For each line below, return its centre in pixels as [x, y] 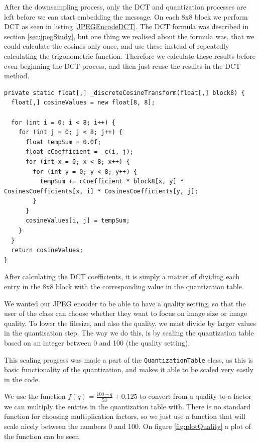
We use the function [35, 396]
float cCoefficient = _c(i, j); [79, 152]
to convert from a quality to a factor [196, 396]
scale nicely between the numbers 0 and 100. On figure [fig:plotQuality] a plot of [127, 426]
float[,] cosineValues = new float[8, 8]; [83, 103]
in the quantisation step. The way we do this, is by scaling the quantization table [129, 333]
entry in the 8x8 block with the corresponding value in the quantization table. [124, 287]
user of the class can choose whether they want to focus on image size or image [126, 313]
